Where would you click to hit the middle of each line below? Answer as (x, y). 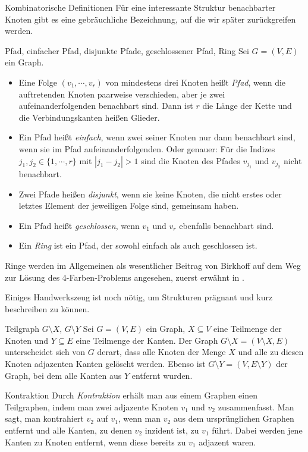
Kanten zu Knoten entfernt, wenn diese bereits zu (95, 442)
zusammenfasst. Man (256, 407)
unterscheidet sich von (45, 352)
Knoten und (27, 340)
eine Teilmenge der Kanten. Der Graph (147, 340)
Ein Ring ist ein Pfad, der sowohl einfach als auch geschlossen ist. (138, 245)
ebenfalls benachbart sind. (227, 225)
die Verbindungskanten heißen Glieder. (89, 117)
